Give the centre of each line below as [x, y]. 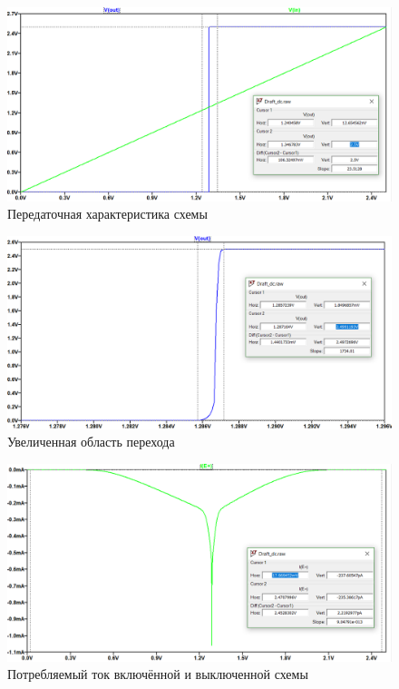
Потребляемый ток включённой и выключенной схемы [158, 674]
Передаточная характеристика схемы [107, 214]
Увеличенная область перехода [91, 442]
